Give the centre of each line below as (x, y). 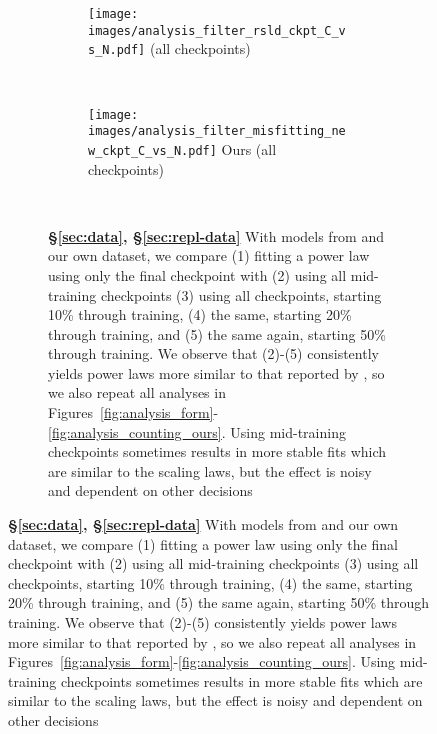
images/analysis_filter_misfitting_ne (217, 131)
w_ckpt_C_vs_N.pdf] (152, 150)
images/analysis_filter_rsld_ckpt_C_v (217, 30)
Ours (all (249, 148)
